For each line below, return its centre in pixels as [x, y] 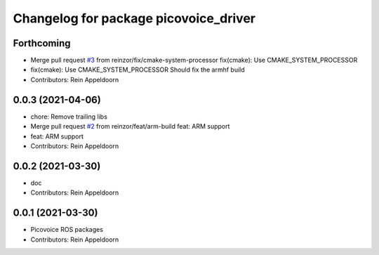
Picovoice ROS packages [67, 230]
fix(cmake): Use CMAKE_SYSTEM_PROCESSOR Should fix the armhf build [138, 70]
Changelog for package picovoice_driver [134, 18]
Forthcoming [42, 43]
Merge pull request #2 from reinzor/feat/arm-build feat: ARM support [130, 126]
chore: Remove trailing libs [69, 117]
